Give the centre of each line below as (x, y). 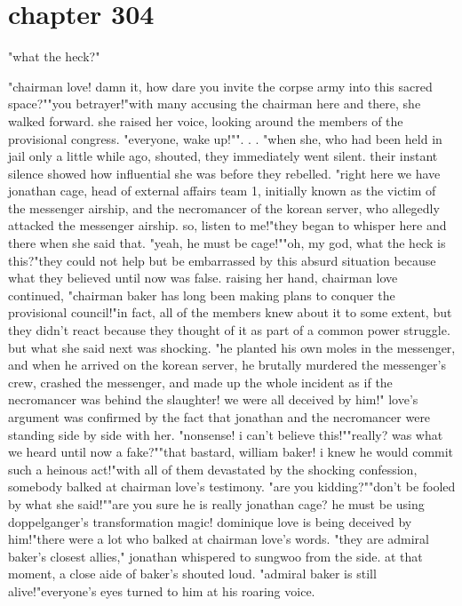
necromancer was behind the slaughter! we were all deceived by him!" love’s (213, 399)
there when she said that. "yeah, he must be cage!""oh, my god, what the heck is (227, 243)
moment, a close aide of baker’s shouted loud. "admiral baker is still (192, 574)
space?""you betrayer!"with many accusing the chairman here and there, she (215, 104)
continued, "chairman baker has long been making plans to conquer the (202, 295)
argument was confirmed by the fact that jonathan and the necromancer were (219, 417)
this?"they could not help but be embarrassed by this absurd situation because (222, 260)
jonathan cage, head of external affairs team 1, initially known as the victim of (222, 191)
